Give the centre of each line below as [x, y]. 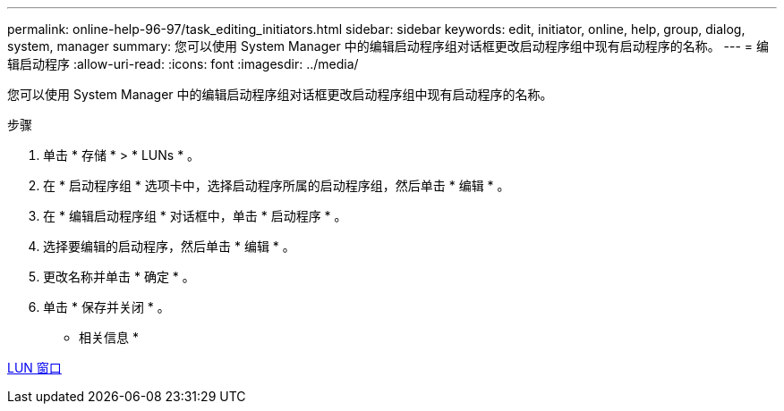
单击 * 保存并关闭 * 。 [107, 307]
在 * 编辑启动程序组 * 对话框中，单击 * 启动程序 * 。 [195, 216]
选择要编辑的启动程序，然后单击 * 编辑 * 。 [169, 246]
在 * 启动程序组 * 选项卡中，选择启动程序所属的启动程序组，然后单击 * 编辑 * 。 [277, 185]
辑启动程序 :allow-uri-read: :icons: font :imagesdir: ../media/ [183, 64]
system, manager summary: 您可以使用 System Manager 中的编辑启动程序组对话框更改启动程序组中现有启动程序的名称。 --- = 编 [388, 46]
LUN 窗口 [34, 368]
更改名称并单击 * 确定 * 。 [119, 277]
